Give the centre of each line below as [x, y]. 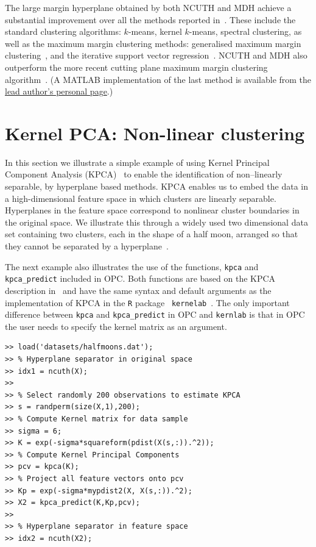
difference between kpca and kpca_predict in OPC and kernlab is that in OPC [155, 314]
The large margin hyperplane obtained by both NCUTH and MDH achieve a [148, 7]
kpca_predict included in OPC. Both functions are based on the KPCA [140, 278]
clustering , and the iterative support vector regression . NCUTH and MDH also [156, 55]
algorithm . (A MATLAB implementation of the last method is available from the [158, 79]
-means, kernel [155, 31]
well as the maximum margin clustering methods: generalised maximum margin [153, 43]
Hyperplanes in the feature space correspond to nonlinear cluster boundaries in [152, 210]
